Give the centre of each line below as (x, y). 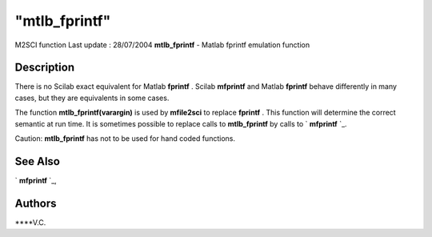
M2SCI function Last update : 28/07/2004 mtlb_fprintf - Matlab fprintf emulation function (162, 45)
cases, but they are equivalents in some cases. (92, 98)
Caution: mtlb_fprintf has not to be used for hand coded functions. (125, 139)
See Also (37, 161)
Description (45, 68)
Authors (36, 203)
